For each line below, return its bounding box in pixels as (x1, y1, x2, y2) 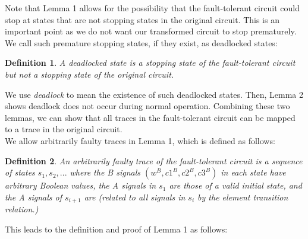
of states (5, 166, 35, 179)
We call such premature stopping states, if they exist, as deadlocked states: (5, 36, 278, 49)
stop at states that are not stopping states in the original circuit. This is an (5, 13, 279, 26)
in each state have (221, 166, 286, 179)
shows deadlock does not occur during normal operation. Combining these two (5, 100, 290, 112)
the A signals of (5, 190, 62, 203)
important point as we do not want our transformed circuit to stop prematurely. (5, 25, 297, 37)
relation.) (5, 203, 39, 215)
